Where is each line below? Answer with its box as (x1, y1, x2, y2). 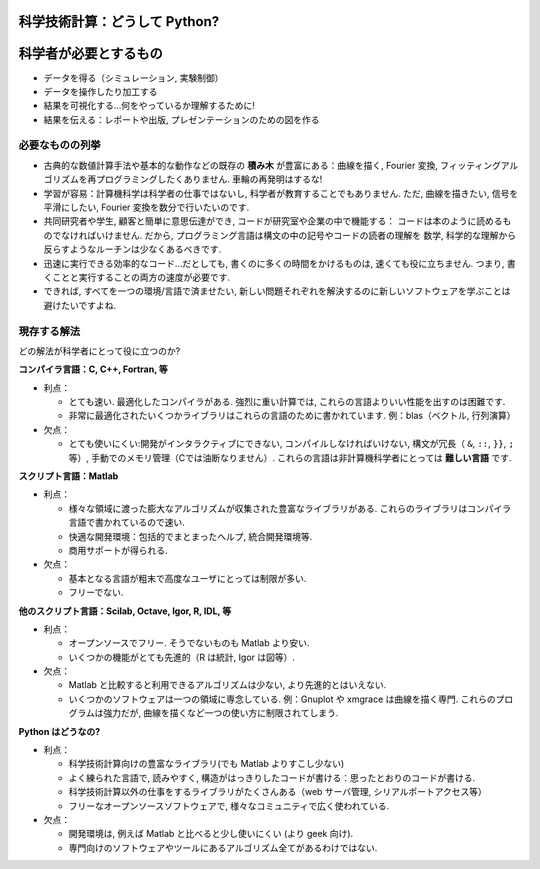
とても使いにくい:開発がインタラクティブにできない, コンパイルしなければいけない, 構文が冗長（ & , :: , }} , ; (68, 438, 515, 450)
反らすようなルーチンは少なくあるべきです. (43, 243, 222, 255)
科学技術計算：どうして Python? (18, 13, 220, 30)
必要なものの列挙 (18, 138, 101, 152)
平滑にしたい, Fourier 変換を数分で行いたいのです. (43, 201, 250, 214)
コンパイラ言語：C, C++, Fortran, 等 (18, 363, 169, 375)
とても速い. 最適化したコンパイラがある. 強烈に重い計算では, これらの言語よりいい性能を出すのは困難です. (68, 396, 506, 408)
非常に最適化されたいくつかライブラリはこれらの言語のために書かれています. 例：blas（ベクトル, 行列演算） (68, 410, 516, 422)
